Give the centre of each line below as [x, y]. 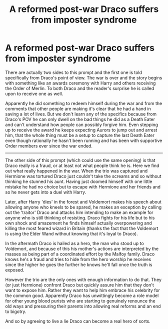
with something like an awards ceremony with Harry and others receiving [80, 83]
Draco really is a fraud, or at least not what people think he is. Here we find [82, 165]
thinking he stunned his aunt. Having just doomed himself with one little [79, 181]
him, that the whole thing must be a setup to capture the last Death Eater [80, 135]
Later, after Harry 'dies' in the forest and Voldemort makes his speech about [83, 201]
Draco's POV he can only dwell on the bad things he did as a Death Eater [80, 119]
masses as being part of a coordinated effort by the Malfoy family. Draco [80, 254]
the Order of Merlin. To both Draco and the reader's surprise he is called [80, 88]
